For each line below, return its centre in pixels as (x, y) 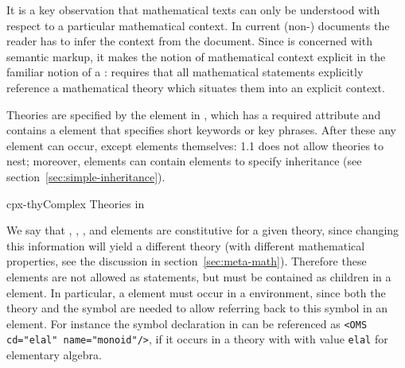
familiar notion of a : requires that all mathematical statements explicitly (185, 72)
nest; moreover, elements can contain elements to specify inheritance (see (184, 161)
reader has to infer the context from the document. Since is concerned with (189, 41)
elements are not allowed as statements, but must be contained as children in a (199, 276)
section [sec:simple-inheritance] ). (86, 176)
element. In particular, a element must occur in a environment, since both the (196, 292)
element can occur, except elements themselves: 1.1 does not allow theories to (195, 145)
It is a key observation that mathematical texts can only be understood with (193, 10)
